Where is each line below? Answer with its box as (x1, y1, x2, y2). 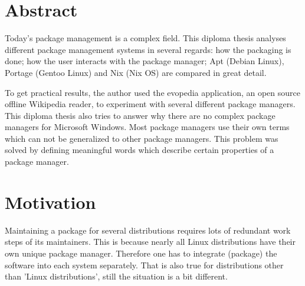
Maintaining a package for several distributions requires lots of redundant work (5, 224, 291, 236)
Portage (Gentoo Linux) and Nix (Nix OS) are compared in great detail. (5, 66, 267, 78)
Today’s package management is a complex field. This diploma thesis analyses (5, 32, 286, 44)
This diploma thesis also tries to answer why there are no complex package (5, 109, 276, 121)
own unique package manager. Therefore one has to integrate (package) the (5, 247, 277, 259)
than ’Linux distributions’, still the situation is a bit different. (5, 270, 228, 282)
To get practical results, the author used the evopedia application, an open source (5, 86, 300, 98)
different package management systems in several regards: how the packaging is (5, 43, 291, 55)
